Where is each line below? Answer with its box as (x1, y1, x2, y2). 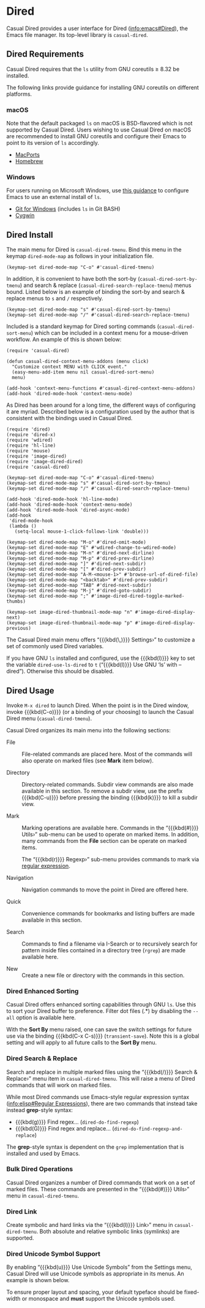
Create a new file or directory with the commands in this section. (21, 971, 185, 979)
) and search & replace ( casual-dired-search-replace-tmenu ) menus (20, 281, 192, 289)
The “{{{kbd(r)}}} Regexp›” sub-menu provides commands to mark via (21, 855, 199, 863)
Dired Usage (6, 685, 54, 695)
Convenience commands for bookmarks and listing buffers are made (21, 909, 195, 917)
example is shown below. (6, 1277, 70, 1284)
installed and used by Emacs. (6, 1149, 81, 1157)
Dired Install (6, 229, 53, 240)
